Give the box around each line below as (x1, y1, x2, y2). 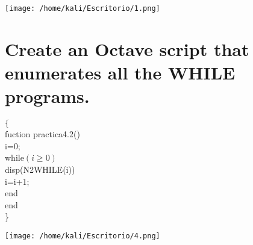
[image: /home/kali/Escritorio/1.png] (5, 4, 160, 13)
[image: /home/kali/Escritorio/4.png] (5, 231, 160, 240)
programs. (5, 84, 90, 108)
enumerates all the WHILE (5, 60, 236, 85)
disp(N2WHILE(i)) (5, 163, 75, 175)
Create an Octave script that (5, 36, 249, 61)
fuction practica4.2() (5, 128, 80, 140)
